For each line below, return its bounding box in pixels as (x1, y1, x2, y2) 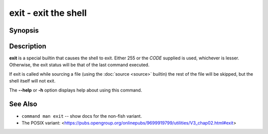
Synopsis (9, 26, 39, 35)
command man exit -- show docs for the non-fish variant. (21, 113, 142, 119)
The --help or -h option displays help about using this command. (9, 87, 142, 93)
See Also (9, 100, 37, 108)
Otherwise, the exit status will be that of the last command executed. (9, 62, 150, 68)
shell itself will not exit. (9, 78, 56, 84)
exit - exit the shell (9, 7, 87, 18)
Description (9, 42, 47, 50)
